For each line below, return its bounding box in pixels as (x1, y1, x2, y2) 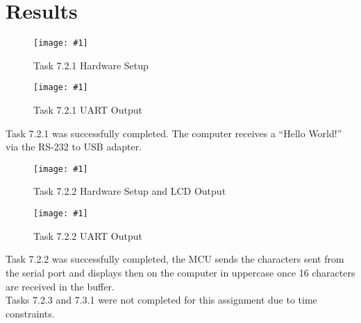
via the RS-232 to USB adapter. (6, 139, 142, 154)
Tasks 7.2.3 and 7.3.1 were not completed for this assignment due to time (6, 293, 317, 307)
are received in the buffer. (6, 279, 115, 293)
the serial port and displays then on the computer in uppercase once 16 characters (6, 265, 355, 279)
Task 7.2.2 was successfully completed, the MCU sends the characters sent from (6, 252, 344, 266)
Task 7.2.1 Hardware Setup (33, 58, 149, 72)
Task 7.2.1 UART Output (33, 103, 143, 117)
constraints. (6, 306, 55, 320)
